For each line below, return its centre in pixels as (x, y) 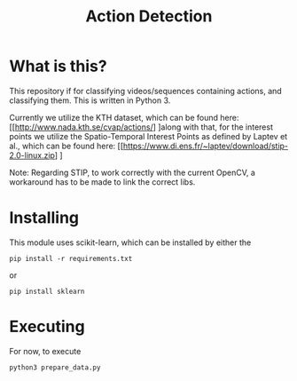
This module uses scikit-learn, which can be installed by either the (130, 242)
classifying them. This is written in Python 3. (90, 100)
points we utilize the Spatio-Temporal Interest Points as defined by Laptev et (148, 136)
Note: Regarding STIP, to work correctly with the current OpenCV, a (132, 172)
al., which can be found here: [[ (66, 146)
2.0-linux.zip (32, 155)
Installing (44, 218)
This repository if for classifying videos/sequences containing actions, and (145, 91)
